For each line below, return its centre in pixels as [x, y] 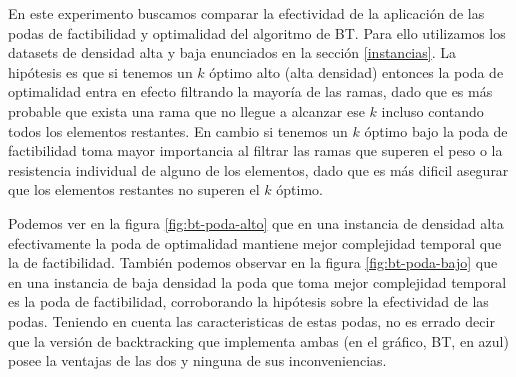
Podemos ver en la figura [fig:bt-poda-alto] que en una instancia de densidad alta [256, 222]
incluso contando [432, 110]
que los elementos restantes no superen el [134, 189]
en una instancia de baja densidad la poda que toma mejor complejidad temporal [257, 281]
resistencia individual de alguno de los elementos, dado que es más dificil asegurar [258, 169]
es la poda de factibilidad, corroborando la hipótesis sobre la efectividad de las [248, 301]
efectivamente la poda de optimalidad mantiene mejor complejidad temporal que [255, 242]
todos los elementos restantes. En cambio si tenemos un [178, 130]
